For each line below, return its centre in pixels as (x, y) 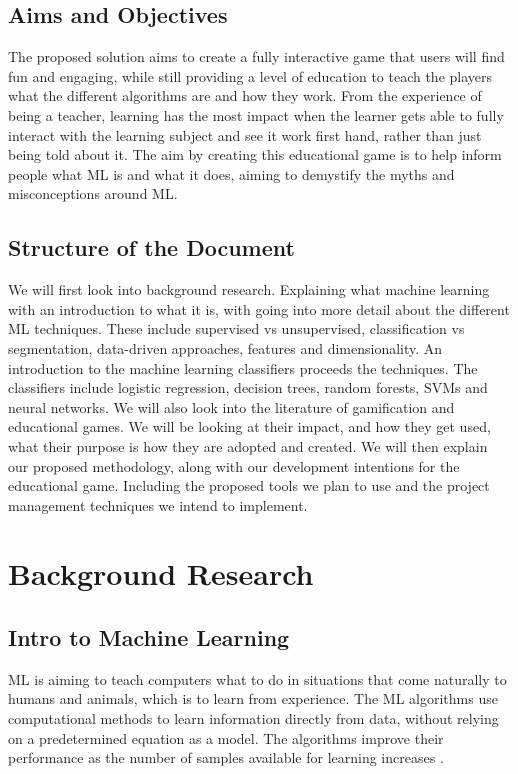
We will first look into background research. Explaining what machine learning (249, 289)
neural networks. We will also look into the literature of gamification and (231, 406)
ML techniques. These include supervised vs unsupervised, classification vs (236, 328)
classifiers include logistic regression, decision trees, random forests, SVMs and (248, 387)
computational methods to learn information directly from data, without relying (253, 718)
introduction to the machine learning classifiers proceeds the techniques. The (243, 367)
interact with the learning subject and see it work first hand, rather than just (245, 134)
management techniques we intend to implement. (158, 504)
